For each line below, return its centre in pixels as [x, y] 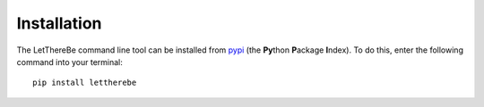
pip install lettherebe [85, 83]
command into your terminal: [69, 62]
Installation [59, 23]
